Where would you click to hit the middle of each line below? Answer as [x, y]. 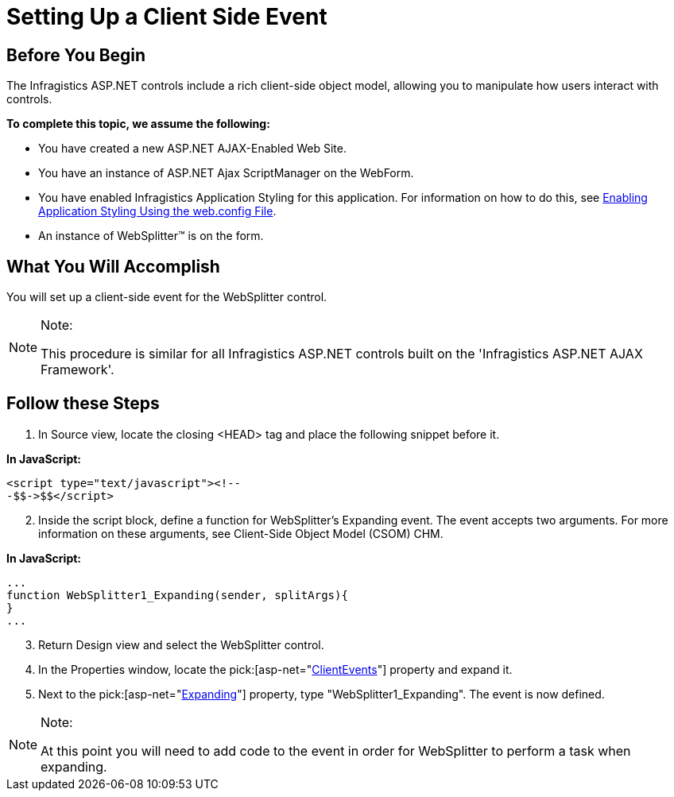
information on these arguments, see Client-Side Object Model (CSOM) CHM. [241, 533]
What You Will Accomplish [113, 266]
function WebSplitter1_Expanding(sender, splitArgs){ [177, 595]
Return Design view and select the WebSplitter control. [181, 644]
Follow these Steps [83, 404]
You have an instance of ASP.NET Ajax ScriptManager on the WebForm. [226, 173]
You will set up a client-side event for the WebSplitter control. [167, 297]
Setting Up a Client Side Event [167, 17]
